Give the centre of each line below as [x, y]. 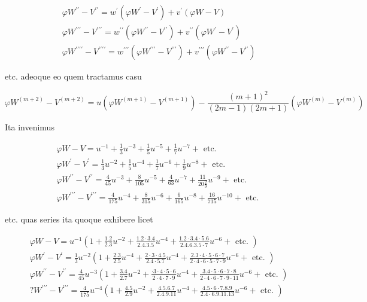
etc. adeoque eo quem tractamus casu [73, 76]
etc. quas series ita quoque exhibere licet [79, 219]
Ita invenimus [30, 127]
